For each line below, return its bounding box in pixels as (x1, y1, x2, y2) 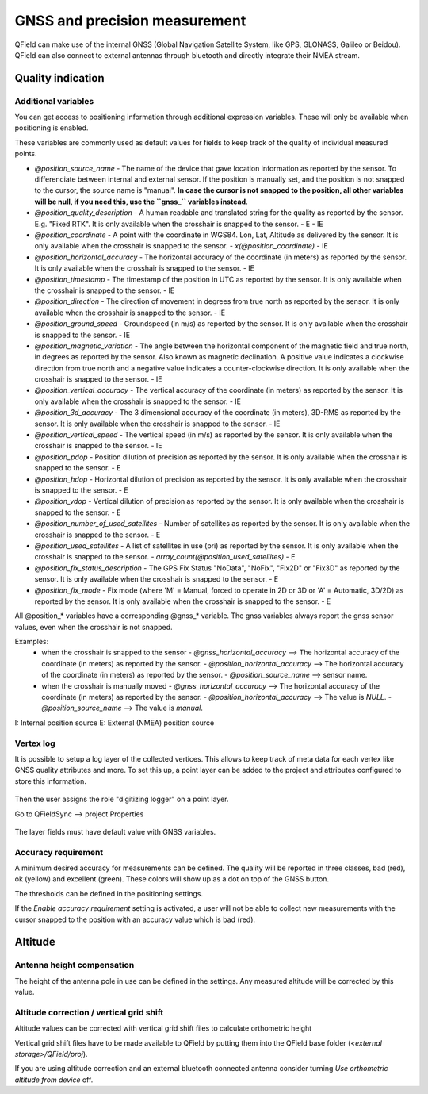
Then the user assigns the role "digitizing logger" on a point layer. (14, 794, 229, 804)
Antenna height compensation (14, 960, 135, 971)
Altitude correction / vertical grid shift (14, 1007, 164, 1018)
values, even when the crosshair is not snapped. (14, 622, 174, 631)
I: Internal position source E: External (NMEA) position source (14, 718, 215, 727)
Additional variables (14, 95, 94, 106)
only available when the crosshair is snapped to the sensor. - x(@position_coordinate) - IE (34, 241, 328, 251)
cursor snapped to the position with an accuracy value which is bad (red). (14, 915, 256, 924)
